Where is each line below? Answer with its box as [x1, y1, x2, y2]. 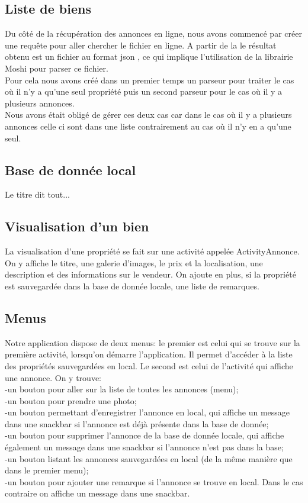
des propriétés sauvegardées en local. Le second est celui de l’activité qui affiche [5, 359, 293, 372]
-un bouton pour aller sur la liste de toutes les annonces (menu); [5, 383, 239, 395]
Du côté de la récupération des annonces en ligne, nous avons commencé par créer [5, 27, 302, 40]
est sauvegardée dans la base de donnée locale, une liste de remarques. [5, 279, 259, 292]
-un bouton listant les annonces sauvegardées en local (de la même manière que [5, 452, 293, 465]
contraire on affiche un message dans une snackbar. [5, 487, 190, 499]
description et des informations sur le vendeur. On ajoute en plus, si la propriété [5, 268, 296, 280]
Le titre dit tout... [5, 188, 70, 201]
